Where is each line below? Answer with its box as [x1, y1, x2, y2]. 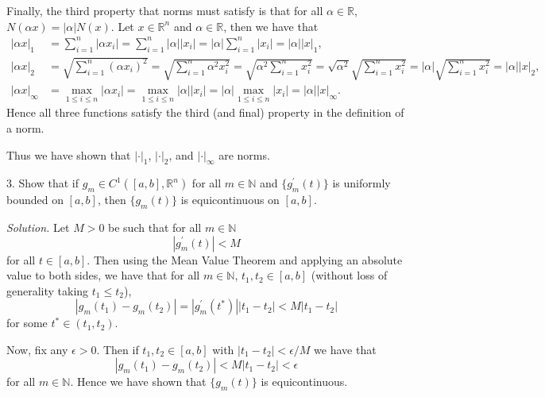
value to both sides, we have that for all [6, 267, 200, 283]
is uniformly [332, 175, 391, 191]
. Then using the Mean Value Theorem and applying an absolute [87, 251, 403, 268]
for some [6, 314, 48, 331]
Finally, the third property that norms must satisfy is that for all [6, 2, 323, 18]
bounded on [6, 191, 64, 208]
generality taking [6, 282, 89, 299]
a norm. [6, 119, 44, 136]
